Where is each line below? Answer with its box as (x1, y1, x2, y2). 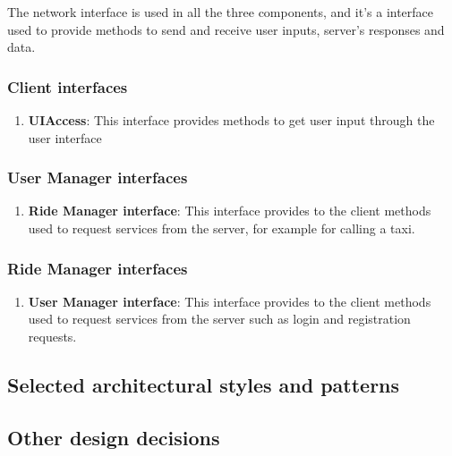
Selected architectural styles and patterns (7, 370, 400, 398)
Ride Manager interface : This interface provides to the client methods (28, 201, 431, 220)
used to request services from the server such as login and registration (28, 309, 411, 328)
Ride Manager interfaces (7, 257, 188, 279)
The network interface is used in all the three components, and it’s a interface (7, 3, 434, 21)
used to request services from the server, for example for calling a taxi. (28, 219, 415, 237)
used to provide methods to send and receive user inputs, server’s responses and (7, 20, 445, 38)
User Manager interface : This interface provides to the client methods (28, 291, 431, 310)
